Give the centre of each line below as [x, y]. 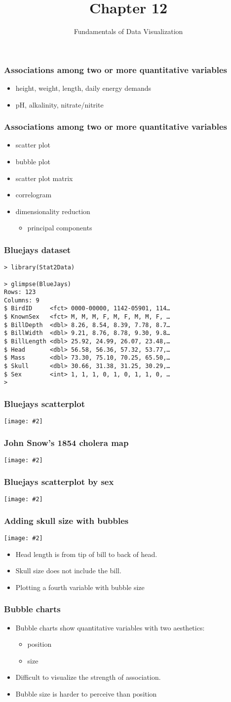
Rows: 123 [20, 292]
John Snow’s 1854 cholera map [66, 442]
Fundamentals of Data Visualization [128, 31]
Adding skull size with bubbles [66, 520]
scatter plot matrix [44, 178]
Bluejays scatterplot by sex [59, 481]
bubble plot [33, 162]
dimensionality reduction [53, 211]
